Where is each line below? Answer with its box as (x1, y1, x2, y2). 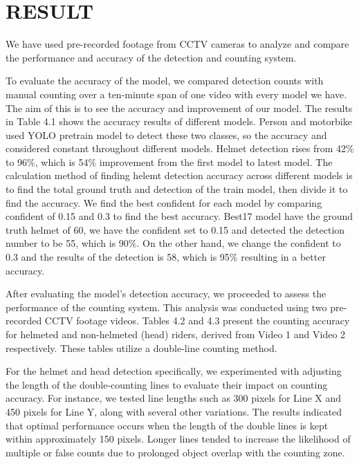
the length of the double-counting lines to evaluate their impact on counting (6, 377, 328, 391)
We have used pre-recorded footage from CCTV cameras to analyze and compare (6, 37, 349, 51)
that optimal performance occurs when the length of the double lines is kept (6, 418, 329, 432)
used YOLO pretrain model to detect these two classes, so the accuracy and (6, 127, 327, 142)
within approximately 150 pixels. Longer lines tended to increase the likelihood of (6, 431, 351, 446)
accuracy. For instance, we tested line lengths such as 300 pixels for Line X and (6, 391, 342, 405)
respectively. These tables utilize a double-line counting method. (6, 340, 277, 355)
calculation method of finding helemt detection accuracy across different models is (6, 168, 353, 183)
